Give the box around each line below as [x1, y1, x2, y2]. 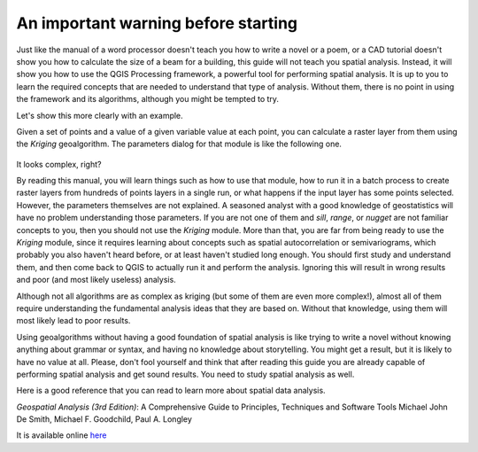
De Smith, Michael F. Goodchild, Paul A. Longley [16, 414, 192, 425]
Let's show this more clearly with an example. [16, 110, 183, 121]
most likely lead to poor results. [16, 316, 131, 326]
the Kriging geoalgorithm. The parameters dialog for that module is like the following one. [16, 138, 343, 150]
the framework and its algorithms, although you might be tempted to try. [16, 94, 279, 105]
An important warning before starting [16, 13, 298, 33]
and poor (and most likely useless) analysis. [16, 275, 176, 285]
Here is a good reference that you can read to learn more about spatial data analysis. [16, 386, 327, 396]
